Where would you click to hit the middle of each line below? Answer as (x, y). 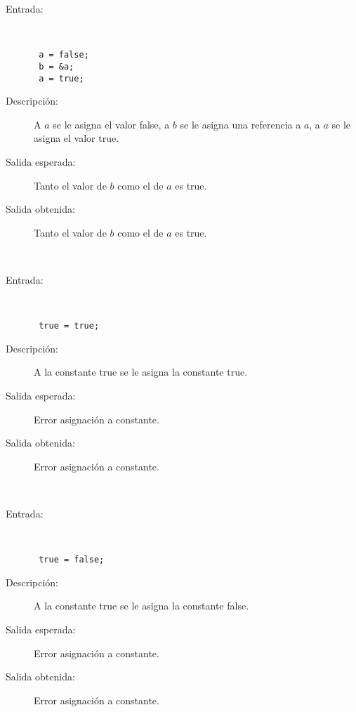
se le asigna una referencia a (240, 124)
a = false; (64, 55)
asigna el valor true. (77, 138)
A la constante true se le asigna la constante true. (141, 372)
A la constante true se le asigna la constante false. (141, 606)
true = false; (72, 560)
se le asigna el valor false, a (111, 124)
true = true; (69, 326)
